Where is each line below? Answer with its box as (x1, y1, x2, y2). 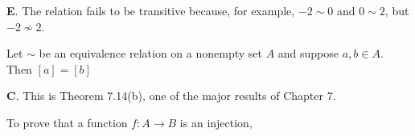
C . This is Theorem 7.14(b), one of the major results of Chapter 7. (6, 87, 336, 104)
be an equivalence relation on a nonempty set (39, 45, 262, 62)
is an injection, (179, 114, 253, 130)
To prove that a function (6, 114, 128, 130)
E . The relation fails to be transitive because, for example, (6, 2, 295, 18)
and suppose (277, 45, 339, 62)
